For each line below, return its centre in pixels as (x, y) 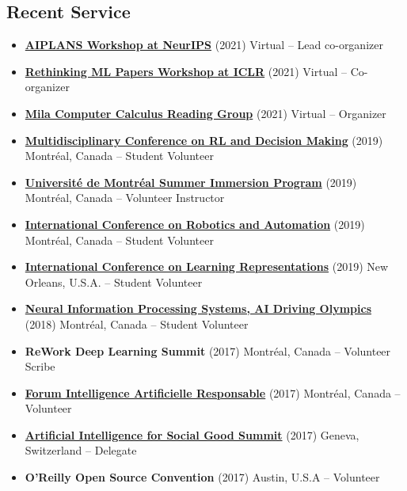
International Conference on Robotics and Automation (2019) (195, 224)
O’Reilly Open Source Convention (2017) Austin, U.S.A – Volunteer (202, 477)
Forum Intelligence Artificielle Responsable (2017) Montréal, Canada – (213, 392)
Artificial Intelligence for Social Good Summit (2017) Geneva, (192, 434)
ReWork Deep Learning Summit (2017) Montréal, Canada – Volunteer (208, 350)
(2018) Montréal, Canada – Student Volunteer (137, 324)
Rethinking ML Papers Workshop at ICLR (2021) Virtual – (186, 71)
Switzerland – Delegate (81, 450)
